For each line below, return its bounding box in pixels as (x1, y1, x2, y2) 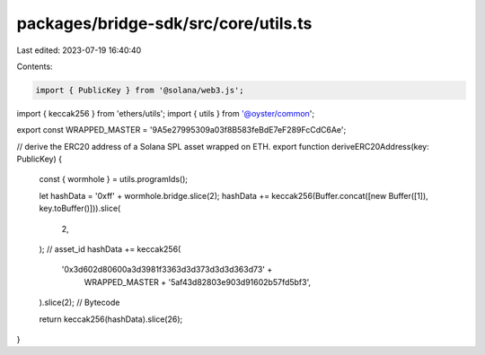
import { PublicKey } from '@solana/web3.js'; (35, 85, 244, 95)
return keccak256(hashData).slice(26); (39, 314, 183, 325)
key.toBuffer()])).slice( (39, 203, 121, 214)
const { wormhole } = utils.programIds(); (39, 174, 189, 185)
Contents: (16, 61, 53, 72)
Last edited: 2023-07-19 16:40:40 (16, 45, 142, 56)
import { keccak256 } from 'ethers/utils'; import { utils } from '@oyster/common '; (16, 108, 314, 118)
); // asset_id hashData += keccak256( (39, 244, 181, 255)
